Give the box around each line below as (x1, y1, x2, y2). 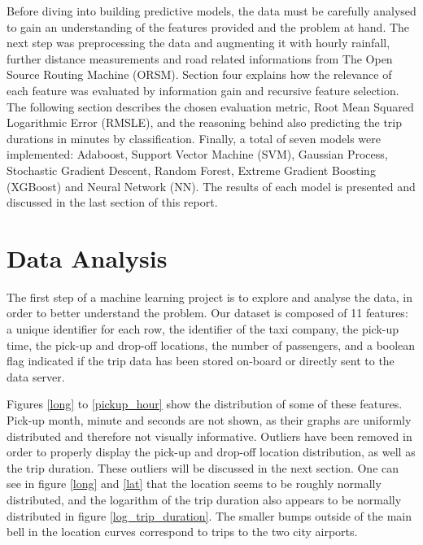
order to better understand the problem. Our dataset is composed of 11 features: (7, 304, 408, 321)
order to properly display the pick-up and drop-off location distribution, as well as (7, 443, 416, 460)
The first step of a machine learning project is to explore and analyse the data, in (7, 288, 413, 305)
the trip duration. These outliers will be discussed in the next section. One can (7, 459, 399, 476)
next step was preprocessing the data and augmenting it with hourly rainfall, (7, 34, 390, 51)
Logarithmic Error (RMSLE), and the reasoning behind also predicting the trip (7, 114, 403, 131)
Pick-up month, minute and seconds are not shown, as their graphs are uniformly (7, 412, 412, 428)
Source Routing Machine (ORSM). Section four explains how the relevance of (7, 66, 392, 83)
